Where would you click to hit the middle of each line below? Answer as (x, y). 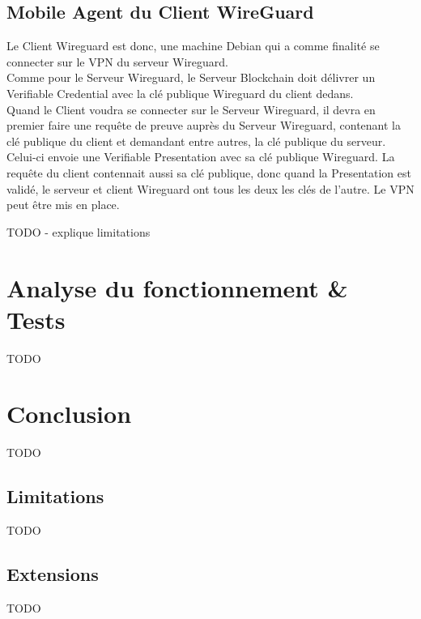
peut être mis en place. (63, 205)
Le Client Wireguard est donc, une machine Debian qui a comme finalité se (193, 46)
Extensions (53, 574)
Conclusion (69, 414)
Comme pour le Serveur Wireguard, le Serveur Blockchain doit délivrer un (191, 77)
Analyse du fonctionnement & (177, 287)
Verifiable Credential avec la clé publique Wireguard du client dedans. (180, 93)
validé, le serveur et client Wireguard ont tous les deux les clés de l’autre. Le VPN (210, 188)
